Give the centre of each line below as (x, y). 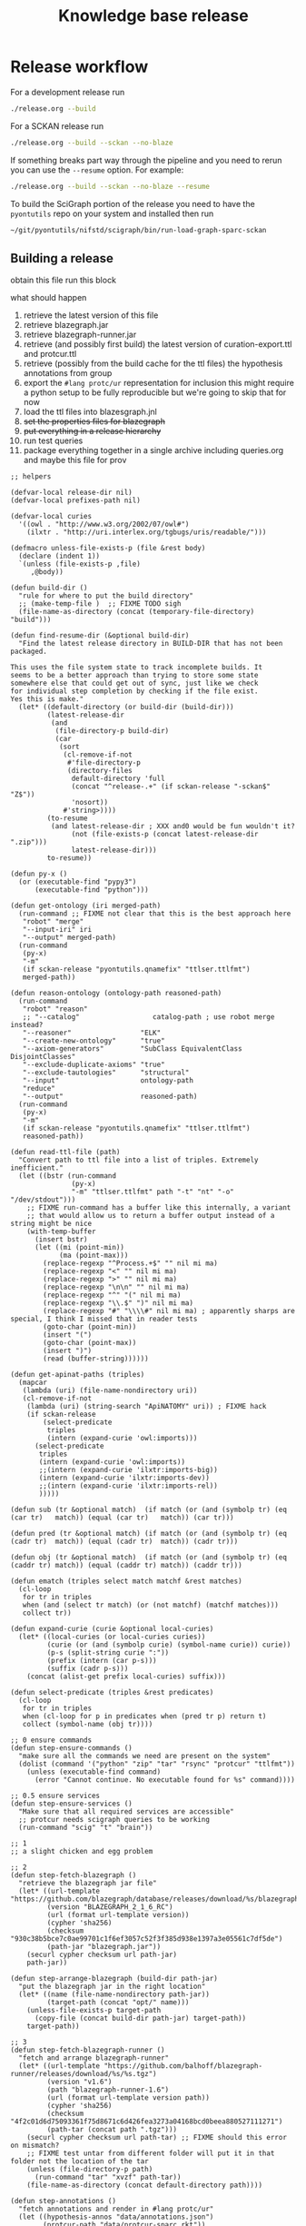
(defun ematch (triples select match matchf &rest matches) (127, 1581)
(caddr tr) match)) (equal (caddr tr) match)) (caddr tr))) (127, 1566)
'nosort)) (89, 803)
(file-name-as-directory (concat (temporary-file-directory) (137, 612)
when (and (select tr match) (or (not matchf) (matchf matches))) (151, 1605)
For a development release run (68, 92)
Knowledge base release (153, 16)
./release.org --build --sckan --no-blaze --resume (110, 186)
